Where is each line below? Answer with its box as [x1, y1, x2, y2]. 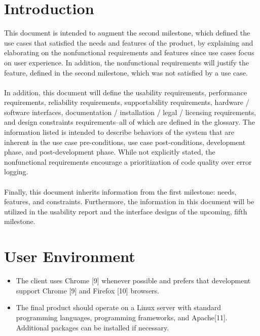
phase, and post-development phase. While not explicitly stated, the [4, 146, 215, 157]
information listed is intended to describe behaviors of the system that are [4, 127, 235, 137]
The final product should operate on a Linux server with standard [16, 302, 221, 313]
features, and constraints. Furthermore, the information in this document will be [4, 196, 254, 207]
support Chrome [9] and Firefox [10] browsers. [16, 285, 159, 295]
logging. [4, 166, 28, 177]
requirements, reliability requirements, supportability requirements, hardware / [4, 97, 249, 107]
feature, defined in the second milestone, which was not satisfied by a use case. [4, 67, 248, 78]
